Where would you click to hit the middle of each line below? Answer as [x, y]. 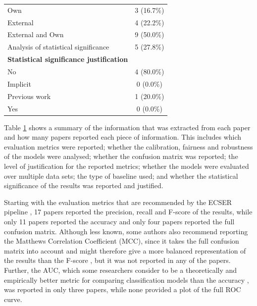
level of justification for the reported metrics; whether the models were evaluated [127, 166]
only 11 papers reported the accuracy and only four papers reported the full [119, 221]
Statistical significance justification [68, 59]
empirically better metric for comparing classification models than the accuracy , [127, 280]
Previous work [29, 96]
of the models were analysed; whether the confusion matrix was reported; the [121, 156]
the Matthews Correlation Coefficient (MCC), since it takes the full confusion [122, 241]
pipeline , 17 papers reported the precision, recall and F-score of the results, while [128, 212]
